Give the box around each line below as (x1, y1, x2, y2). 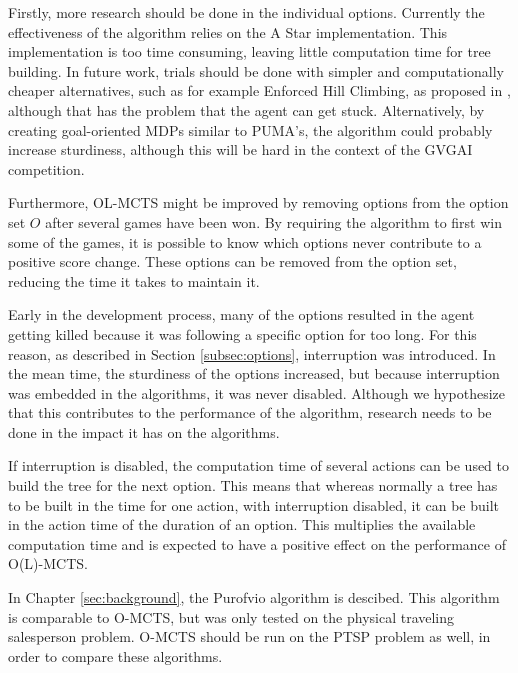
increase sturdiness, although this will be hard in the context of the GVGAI (8, 139, 473, 160)
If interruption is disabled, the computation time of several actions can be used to (8, 455, 510, 476)
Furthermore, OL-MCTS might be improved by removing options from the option (8, 192, 509, 213)
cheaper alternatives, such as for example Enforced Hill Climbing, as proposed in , (8, 80, 511, 101)
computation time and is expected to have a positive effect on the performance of (8, 533, 506, 554)
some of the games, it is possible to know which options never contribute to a (8, 231, 482, 252)
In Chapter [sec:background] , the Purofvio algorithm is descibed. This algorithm (8, 587, 500, 608)
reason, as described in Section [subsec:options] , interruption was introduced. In (8, 343, 496, 364)
